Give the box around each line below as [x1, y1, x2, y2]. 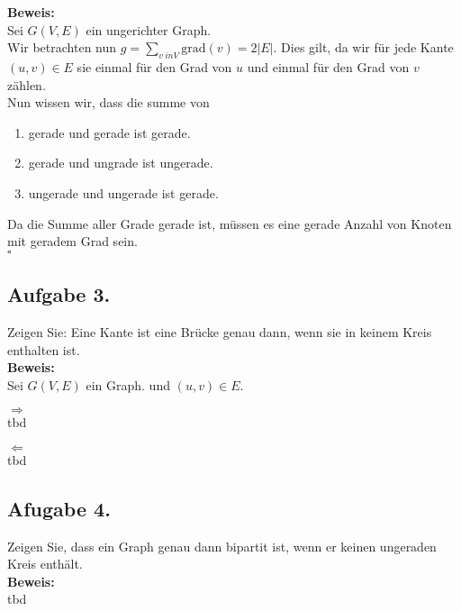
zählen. [7, 75, 46, 94]
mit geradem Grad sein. [7, 232, 138, 251]
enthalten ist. [7, 340, 80, 359]
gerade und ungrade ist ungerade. [28, 153, 213, 172]
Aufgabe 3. [7, 280, 111, 308]
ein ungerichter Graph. [86, 20, 212, 39]
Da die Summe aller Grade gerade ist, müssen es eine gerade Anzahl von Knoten [7, 214, 452, 233]
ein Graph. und [86, 375, 170, 394]
